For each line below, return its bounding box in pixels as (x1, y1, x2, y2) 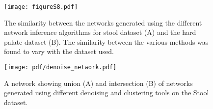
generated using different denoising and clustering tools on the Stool (4, 87, 209, 98)
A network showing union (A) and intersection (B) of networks (4, 78, 193, 88)
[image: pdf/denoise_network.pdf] (4, 64, 117, 71)
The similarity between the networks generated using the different (4, 17, 202, 27)
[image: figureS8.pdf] (4, 3, 78, 10)
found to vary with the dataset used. (4, 46, 114, 56)
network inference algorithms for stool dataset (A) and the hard (4, 27, 196, 37)
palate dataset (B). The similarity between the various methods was (4, 36, 209, 47)
